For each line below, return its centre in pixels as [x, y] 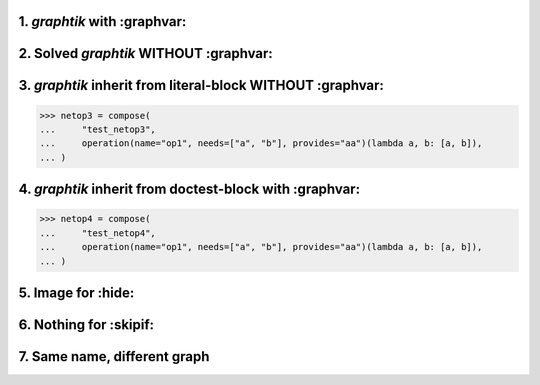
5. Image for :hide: [76, 292]
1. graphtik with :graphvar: [102, 21]
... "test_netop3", [98, 129]
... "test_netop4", [98, 233]
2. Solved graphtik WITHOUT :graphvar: [146, 53]
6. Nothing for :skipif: [86, 324]
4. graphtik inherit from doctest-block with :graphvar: [189, 189]
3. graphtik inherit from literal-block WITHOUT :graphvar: [201, 85]
